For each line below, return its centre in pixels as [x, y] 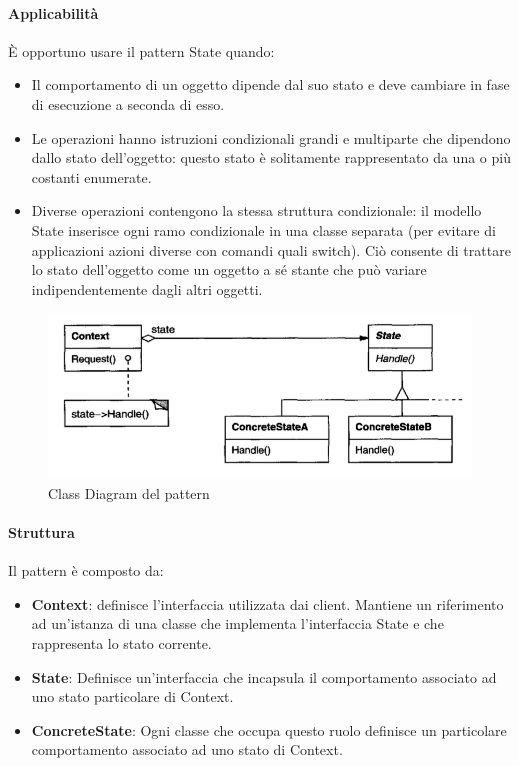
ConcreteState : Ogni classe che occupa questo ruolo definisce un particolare [269, 729]
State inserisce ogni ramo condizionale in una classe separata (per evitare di [263, 229]
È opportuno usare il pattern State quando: [141, 50]
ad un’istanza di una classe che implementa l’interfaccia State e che [237, 623]
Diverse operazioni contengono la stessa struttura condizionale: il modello [256, 210]
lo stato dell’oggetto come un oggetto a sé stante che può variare [229, 269]
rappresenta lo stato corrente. [121, 643]
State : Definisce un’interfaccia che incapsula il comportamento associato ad [264, 676]
